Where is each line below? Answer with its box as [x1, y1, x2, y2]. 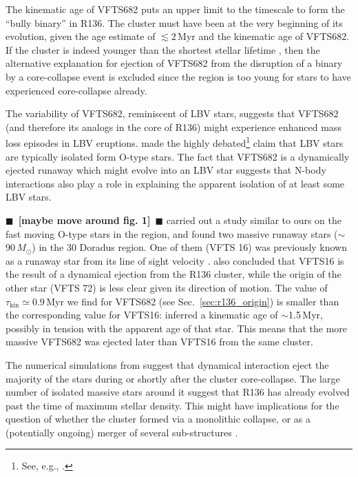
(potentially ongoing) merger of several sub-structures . [6, 425, 238, 439]
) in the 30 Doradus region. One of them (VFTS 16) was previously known [32, 240, 348, 254]
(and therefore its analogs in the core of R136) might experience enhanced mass [6, 119, 341, 134]
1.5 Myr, [288, 307, 323, 322]
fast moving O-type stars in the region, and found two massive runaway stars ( [6, 226, 338, 241]
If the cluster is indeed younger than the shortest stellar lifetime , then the [6, 42, 320, 57]
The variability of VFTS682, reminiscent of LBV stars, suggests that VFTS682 [6, 106, 339, 121]
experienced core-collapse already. [6, 83, 147, 97]
